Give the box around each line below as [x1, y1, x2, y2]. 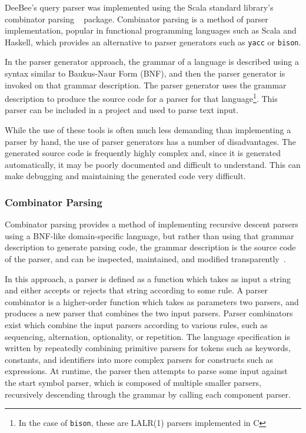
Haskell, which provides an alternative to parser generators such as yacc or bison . [5, 35, 301, 48]
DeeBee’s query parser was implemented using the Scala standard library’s [5, 1, 274, 13]
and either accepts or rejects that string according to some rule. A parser [5, 284, 268, 296]
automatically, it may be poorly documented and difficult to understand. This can [5, 158, 301, 170]
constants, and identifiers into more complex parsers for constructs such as [5, 353, 273, 365]
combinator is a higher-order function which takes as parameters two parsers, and [5, 295, 299, 308]
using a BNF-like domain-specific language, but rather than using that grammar [5, 229, 294, 242]
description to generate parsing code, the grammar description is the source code [5, 241, 296, 253]
